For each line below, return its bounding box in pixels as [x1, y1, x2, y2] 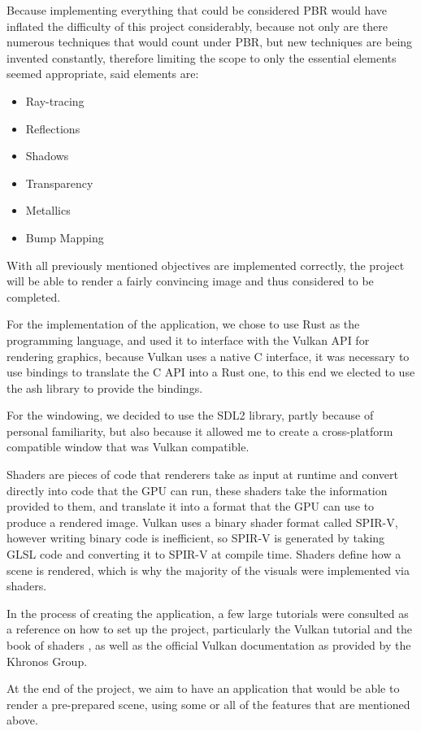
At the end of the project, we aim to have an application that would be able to [7, 680, 400, 697]
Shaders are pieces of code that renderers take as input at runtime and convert [7, 466, 399, 483]
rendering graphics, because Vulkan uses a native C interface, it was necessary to [7, 347, 410, 364]
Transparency [25, 174, 93, 191]
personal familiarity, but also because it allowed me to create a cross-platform [7, 422, 393, 439]
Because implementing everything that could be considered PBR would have [7, 2, 388, 18]
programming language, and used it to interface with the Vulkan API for [7, 331, 370, 348]
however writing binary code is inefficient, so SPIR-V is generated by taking [7, 529, 385, 546]
